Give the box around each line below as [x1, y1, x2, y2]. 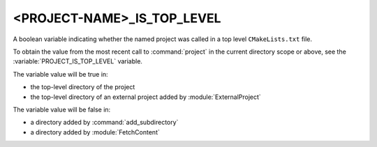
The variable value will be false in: [13, 105, 111, 114]
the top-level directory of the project [30, 83, 135, 91]
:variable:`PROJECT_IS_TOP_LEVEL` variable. [13, 57, 143, 65]
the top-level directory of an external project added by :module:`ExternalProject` [30, 93, 261, 101]
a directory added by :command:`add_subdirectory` [30, 118, 179, 127]
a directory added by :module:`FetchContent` [30, 127, 160, 136]
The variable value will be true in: [13, 70, 108, 78]
